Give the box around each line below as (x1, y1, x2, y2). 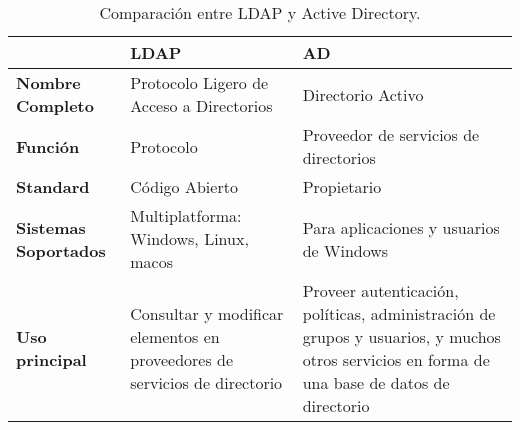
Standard (16, 175, 90, 198)
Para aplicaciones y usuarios (302, 215, 500, 239)
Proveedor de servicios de (302, 123, 480, 146)
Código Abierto (130, 175, 238, 198)
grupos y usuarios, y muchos (302, 325, 501, 348)
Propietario (302, 175, 382, 198)
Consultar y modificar (130, 302, 284, 325)
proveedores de (130, 348, 234, 371)
